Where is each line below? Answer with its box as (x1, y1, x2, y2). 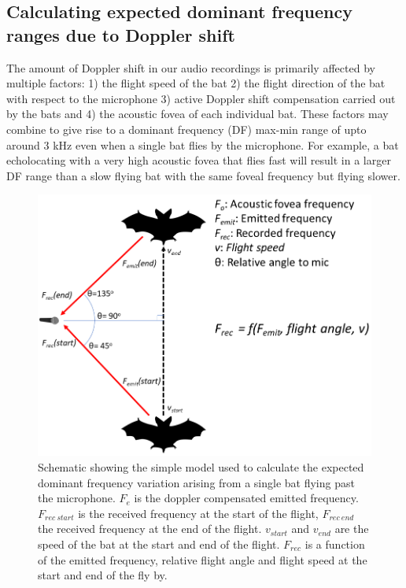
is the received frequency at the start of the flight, (78, 505, 319, 521)
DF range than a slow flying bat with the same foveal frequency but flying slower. (6, 167, 400, 183)
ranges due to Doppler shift (6, 22, 235, 46)
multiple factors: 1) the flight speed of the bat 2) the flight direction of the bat (6, 75, 386, 91)
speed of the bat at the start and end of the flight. (38, 535, 280, 552)
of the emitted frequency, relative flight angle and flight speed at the (38, 551, 367, 568)
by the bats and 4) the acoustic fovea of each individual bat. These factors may (6, 105, 389, 122)
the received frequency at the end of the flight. (38, 520, 262, 537)
